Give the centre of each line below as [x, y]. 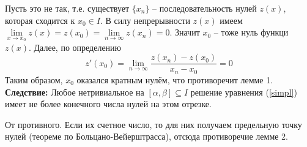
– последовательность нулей [205, 8]
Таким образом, [34, 79]
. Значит [185, 32]
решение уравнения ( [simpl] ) [244, 92]
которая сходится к [40, 20]
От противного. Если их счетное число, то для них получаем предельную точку [153, 124]
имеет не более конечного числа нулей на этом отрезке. [108, 104]
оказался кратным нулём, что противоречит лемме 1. [175, 79]
